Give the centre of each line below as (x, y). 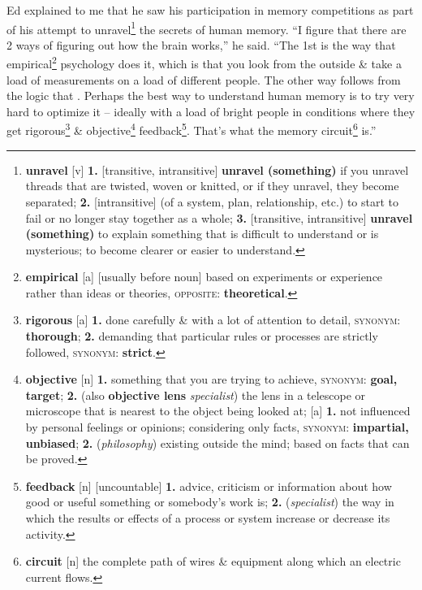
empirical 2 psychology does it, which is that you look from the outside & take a (204, 63)
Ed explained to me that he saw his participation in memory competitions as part (210, 10)
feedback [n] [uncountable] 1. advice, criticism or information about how (209, 486)
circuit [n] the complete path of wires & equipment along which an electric (213, 561)
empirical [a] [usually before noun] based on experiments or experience (204, 277)
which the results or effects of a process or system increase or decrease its (208, 518)
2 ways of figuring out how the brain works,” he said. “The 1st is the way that (201, 44)
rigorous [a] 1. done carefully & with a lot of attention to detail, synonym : (213, 320)
